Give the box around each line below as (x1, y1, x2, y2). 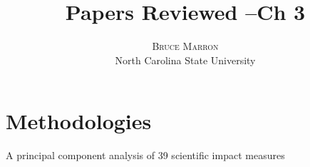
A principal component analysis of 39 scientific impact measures (6, 148, 285, 163)
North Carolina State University (115, 52, 256, 67)
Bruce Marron (152, 39, 219, 54)
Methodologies (6, 106, 152, 136)
